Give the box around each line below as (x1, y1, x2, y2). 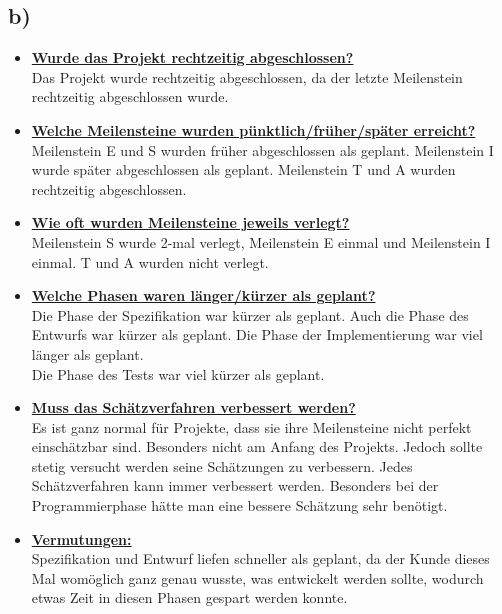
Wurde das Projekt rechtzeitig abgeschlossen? (31, 47, 354, 68)
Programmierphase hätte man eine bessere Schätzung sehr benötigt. (31, 495, 448, 516)
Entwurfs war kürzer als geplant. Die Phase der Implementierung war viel (31, 324, 483, 345)
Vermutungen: (31, 528, 132, 549)
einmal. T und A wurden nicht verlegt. (31, 251, 269, 272)
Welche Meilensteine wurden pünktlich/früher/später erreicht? (31, 119, 476, 140)
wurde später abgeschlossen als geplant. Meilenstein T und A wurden (31, 159, 456, 180)
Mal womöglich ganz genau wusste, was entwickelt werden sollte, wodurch (31, 567, 484, 588)
